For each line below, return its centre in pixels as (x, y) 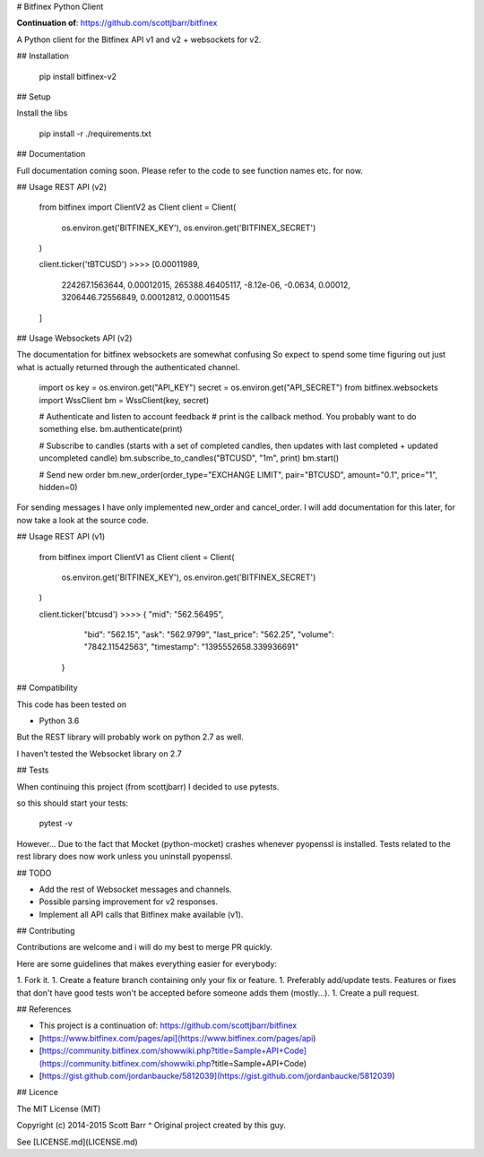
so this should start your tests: (73, 803)
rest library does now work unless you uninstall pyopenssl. (125, 857)
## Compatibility (47, 688)
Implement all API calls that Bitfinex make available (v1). (141, 914)
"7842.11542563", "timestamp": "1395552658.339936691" (191, 647)
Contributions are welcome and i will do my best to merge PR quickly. (145, 947)
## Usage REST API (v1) (61, 537)
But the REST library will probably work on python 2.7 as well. (130, 737)
